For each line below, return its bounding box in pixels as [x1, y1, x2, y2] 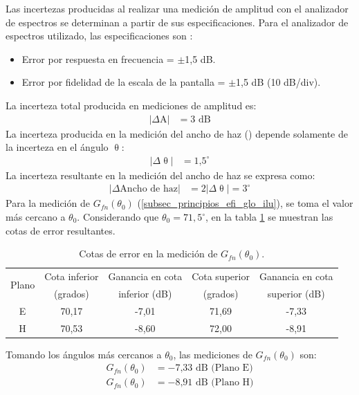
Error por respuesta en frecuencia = [21, 51, 174, 66]
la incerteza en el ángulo [6, 140, 109, 154]
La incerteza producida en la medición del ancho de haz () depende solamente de [6, 126, 348, 140]
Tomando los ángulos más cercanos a [6, 347, 162, 361]
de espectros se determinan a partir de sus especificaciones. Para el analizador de [6, 15, 349, 29]
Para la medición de [6, 196, 90, 210]
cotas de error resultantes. [6, 223, 116, 237]
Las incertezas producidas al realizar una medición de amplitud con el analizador [6, 1, 349, 15]
